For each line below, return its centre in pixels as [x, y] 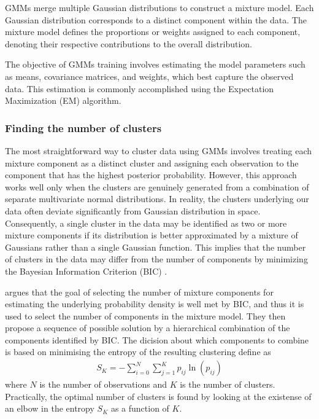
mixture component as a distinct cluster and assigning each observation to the [152, 163]
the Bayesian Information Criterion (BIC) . [86, 271]
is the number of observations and [103, 384]
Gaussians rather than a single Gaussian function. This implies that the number [156, 247]
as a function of [140, 408]
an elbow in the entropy [50, 408]
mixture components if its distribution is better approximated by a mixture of [152, 235]
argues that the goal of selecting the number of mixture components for [139, 292]
